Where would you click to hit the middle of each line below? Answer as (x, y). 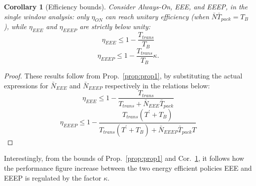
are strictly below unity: (115, 26)
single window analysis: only (47, 16)
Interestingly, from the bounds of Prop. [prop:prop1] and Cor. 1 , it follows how (124, 158)
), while (15, 26)
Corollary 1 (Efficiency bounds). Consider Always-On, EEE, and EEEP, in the (126, 6)
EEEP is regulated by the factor (53, 177)
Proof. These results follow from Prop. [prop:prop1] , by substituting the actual (123, 76)
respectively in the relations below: (157, 85)
